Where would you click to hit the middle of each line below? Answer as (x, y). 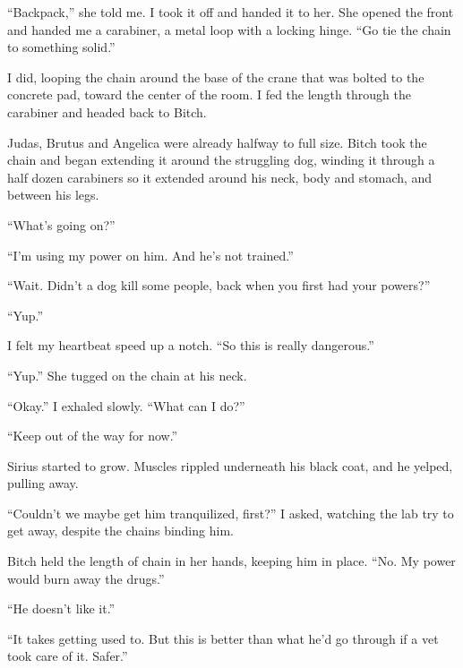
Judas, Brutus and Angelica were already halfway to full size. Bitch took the (217, 142)
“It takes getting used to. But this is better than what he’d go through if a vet (223, 638)
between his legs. (53, 195)
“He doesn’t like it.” (61, 608)
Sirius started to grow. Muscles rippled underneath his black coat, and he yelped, (230, 465)
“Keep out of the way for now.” (93, 436)
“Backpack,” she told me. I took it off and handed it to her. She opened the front (231, 12)
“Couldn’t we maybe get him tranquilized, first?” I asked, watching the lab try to (231, 513)
